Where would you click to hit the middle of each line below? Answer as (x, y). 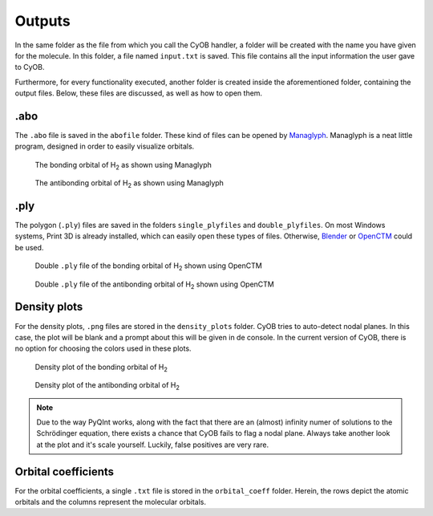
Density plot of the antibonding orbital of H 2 (107, 386)
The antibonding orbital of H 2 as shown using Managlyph (129, 184)
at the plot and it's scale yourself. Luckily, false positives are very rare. (152, 445)
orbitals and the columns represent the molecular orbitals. (110, 502)
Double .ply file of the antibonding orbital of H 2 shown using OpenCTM (154, 285)
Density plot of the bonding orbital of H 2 (101, 368)
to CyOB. (30, 67)
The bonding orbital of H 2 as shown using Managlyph (123, 166)
